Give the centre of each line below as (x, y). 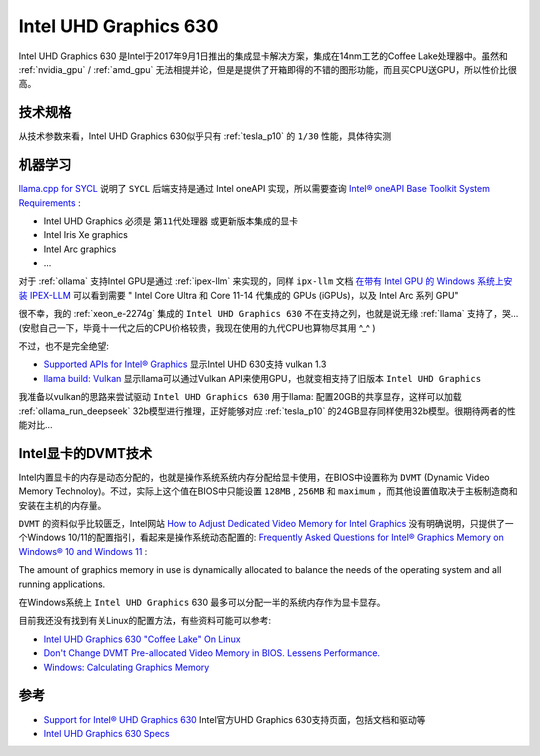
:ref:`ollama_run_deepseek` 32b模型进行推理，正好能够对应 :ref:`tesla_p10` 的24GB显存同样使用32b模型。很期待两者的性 (267, 411)
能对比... (36, 424)
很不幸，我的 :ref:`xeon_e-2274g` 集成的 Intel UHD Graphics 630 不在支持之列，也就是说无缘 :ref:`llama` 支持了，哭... (268, 314)
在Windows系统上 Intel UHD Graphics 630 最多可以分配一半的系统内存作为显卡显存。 (202, 602)
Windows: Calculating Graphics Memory (126, 667)
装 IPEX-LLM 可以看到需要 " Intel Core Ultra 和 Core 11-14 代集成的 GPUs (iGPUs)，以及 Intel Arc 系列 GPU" (238, 295)
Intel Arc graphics (80, 249)
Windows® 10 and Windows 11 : (83, 551)
